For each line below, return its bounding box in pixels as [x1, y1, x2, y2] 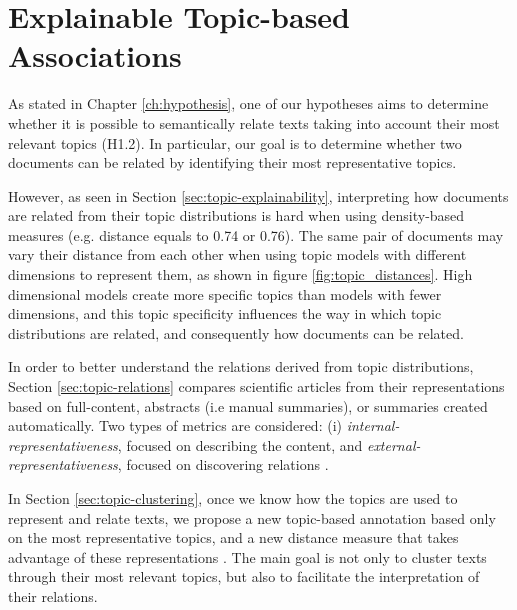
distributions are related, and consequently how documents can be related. [8, 322, 464, 343]
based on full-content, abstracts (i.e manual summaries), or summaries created [8, 395, 488, 416]
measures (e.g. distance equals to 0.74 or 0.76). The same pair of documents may [8, 224, 504, 245]
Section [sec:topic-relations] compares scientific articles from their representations [8, 376, 505, 397]
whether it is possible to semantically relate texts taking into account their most [8, 112, 500, 133]
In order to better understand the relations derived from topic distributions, [8, 356, 474, 377]
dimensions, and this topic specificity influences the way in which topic [8, 303, 442, 324]
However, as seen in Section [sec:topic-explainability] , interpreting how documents [8, 185, 509, 206]
